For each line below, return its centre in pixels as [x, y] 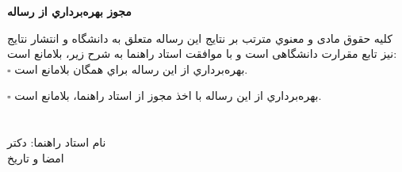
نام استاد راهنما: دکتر [57, 142]
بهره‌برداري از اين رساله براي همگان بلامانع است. [131, 69]
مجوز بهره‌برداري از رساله [69, 11]
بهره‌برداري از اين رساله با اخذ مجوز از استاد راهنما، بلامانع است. [168, 96]
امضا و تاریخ [36, 157]
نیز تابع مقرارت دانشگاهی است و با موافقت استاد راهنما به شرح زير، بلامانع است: [202, 54]
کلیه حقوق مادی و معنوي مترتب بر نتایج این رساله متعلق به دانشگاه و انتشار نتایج [200, 38]
